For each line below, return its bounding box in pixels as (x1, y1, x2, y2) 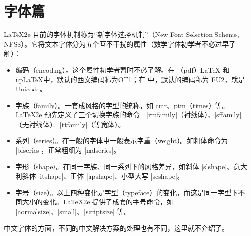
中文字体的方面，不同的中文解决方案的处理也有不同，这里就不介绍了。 (4, 222, 229, 233)
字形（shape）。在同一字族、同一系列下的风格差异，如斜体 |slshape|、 (15, 161, 234, 171)
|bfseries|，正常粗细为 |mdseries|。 (15, 145, 121, 155)
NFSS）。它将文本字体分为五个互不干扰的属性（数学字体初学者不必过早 (4, 38, 229, 49)
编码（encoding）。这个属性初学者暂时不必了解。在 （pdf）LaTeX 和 (15, 64, 230, 74)
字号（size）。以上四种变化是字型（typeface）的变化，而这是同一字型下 (15, 187, 238, 197)
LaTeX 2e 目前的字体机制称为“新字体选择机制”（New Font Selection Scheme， (4, 29, 244, 39)
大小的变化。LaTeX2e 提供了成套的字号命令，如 (22, 197, 174, 207)
